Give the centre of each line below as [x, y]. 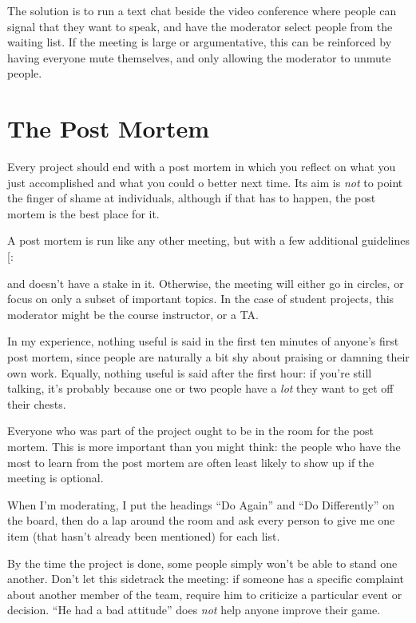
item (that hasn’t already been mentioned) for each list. [144, 535]
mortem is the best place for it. [83, 213]
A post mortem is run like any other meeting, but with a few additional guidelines [208, 240]
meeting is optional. [55, 478]
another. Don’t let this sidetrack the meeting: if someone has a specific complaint [206, 579]
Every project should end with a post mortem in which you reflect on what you [202, 167]
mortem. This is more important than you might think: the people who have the [204, 446]
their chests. [37, 403]
